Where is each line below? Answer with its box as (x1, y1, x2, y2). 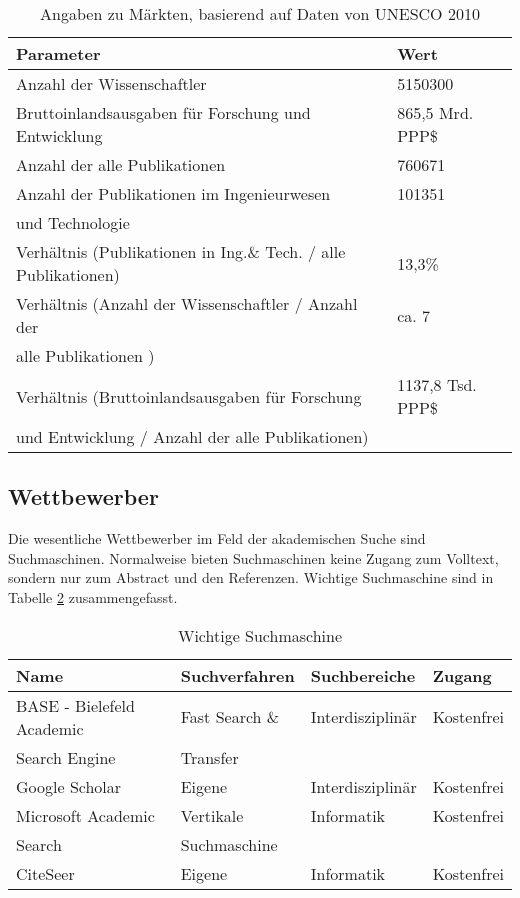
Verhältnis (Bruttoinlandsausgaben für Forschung (16, 384, 362, 408)
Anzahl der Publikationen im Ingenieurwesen (16, 182, 331, 205)
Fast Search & (180, 705, 280, 729)
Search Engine (16, 745, 116, 769)
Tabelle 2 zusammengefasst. (8, 586, 178, 607)
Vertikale (180, 803, 244, 827)
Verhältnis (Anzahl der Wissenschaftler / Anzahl (16, 292, 358, 315)
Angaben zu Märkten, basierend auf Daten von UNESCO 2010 (40, 2, 480, 25)
